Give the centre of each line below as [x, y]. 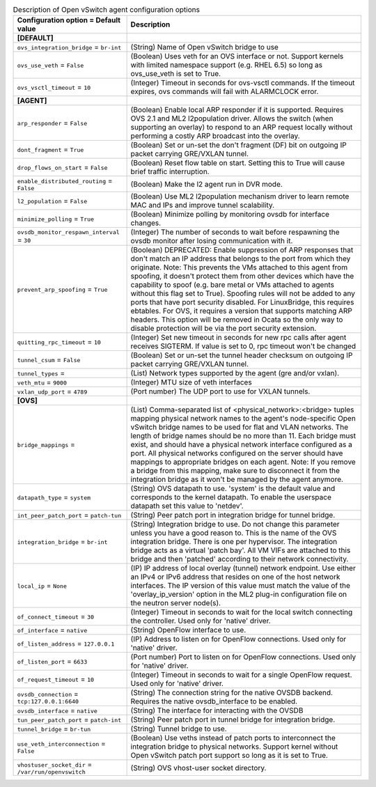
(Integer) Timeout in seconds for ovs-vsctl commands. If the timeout [243, 83]
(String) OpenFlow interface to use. [188, 630]
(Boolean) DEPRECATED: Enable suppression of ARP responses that [242, 250]
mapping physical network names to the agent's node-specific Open [243, 419]
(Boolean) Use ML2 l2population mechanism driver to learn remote [240, 196]
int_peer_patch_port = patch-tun [69, 515]
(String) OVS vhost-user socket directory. [198, 767]
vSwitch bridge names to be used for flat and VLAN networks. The [239, 427]
